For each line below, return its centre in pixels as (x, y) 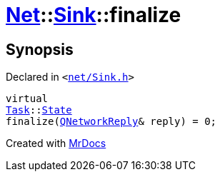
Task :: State (39, 110)
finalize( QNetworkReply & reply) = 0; (111, 122)
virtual (27, 99)
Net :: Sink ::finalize (94, 15)
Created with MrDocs (56, 143)
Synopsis (40, 49)
